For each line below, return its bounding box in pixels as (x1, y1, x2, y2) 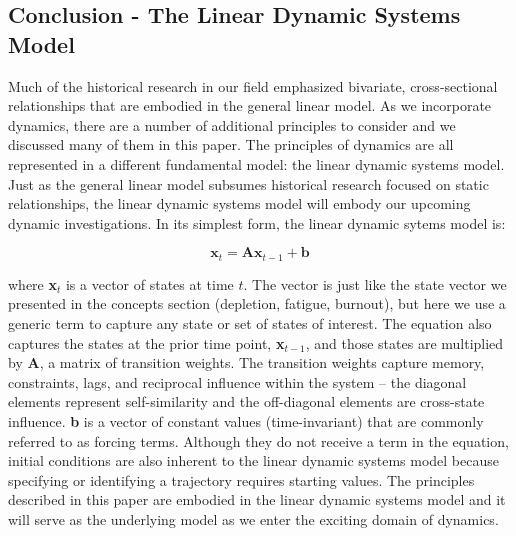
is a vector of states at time (65, 273, 234, 294)
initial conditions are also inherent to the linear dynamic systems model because (8, 450, 499, 471)
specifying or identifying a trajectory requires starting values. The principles (8, 469, 475, 490)
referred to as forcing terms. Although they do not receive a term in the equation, (8, 430, 509, 451)
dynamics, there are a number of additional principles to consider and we (8, 114, 456, 135)
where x (8, 273, 57, 294)
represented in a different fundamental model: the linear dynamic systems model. (8, 153, 505, 174)
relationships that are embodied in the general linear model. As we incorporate (8, 95, 492, 116)
